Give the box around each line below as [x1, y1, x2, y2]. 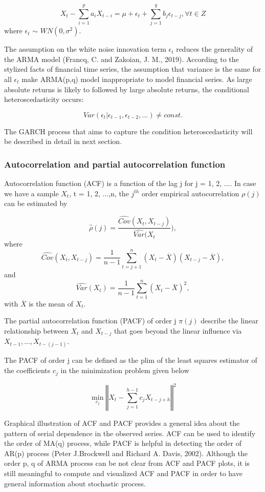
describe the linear [201, 315, 258, 326]
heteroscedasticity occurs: [4, 94, 84, 105]
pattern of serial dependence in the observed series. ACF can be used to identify [4, 427, 256, 438]
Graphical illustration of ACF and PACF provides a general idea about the [4, 418, 240, 428]
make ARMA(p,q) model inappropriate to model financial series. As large [21, 73, 252, 84]
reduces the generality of [176, 44, 253, 54]
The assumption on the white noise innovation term [4, 44, 166, 54]
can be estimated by [4, 198, 68, 209]
